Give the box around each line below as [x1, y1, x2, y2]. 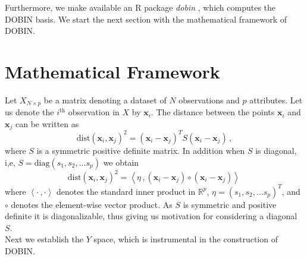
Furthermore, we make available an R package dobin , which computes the [5, 1, 276, 13]
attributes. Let [249, 93, 303, 106]
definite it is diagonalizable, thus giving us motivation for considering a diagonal [5, 210, 297, 222]
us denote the [5, 106, 54, 118]
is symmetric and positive [183, 198, 277, 210]
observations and [178, 93, 240, 106]
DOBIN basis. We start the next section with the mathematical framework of [5, 12, 287, 25]
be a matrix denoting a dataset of [43, 93, 167, 106]
